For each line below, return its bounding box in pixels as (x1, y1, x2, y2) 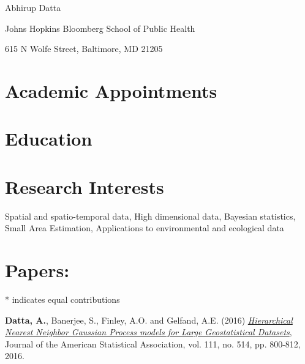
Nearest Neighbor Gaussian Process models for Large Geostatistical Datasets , (5, 325, 292, 338)
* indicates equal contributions (5, 292, 120, 305)
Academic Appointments (5, 78, 217, 103)
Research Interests (5, 174, 164, 199)
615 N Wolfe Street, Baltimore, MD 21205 (5, 42, 163, 55)
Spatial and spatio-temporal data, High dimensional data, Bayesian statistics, (5, 209, 296, 222)
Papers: (5, 258, 70, 283)
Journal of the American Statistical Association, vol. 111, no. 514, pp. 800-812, (5, 337, 301, 350)
